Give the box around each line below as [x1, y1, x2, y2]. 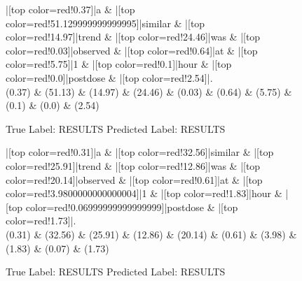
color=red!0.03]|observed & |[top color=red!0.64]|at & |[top [6, 43, 258, 57]
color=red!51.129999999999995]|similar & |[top [6, 15, 205, 30]
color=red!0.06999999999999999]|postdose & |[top [25, 199, 238, 214]
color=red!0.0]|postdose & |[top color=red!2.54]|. [6, 70, 213, 85]
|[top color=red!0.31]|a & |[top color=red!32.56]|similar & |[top [6, 145, 274, 159]
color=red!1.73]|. [6, 213, 76, 228]
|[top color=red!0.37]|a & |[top [6, 2, 135, 16]
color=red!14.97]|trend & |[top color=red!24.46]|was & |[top [6, 29, 261, 44]
